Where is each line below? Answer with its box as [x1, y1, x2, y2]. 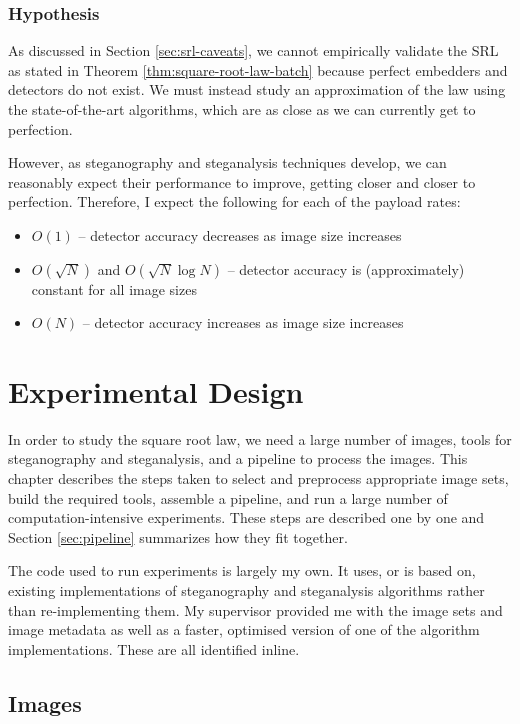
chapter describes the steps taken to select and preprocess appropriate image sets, [8, 468, 509, 489]
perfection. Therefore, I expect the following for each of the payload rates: [8, 191, 461, 212]
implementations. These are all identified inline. [8, 638, 300, 659]
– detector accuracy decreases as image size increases [78, 224, 402, 245]
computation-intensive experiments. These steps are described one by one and [8, 507, 485, 528]
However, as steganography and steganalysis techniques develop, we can [8, 152, 447, 173]
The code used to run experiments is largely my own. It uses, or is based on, [8, 560, 476, 581]
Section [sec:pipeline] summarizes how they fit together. [8, 526, 348, 547]
